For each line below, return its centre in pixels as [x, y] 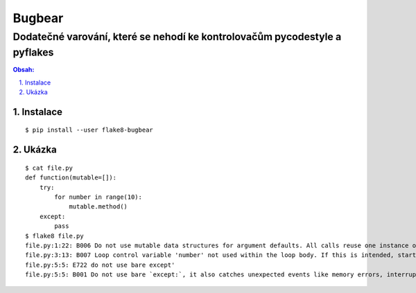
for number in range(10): [98, 197]
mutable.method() [98, 207]
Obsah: [24, 70]
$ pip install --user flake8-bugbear [89, 130]
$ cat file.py [49, 168]
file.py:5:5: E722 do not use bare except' [100, 265]
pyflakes [33, 52]
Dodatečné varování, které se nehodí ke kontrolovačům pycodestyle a [177, 37]
